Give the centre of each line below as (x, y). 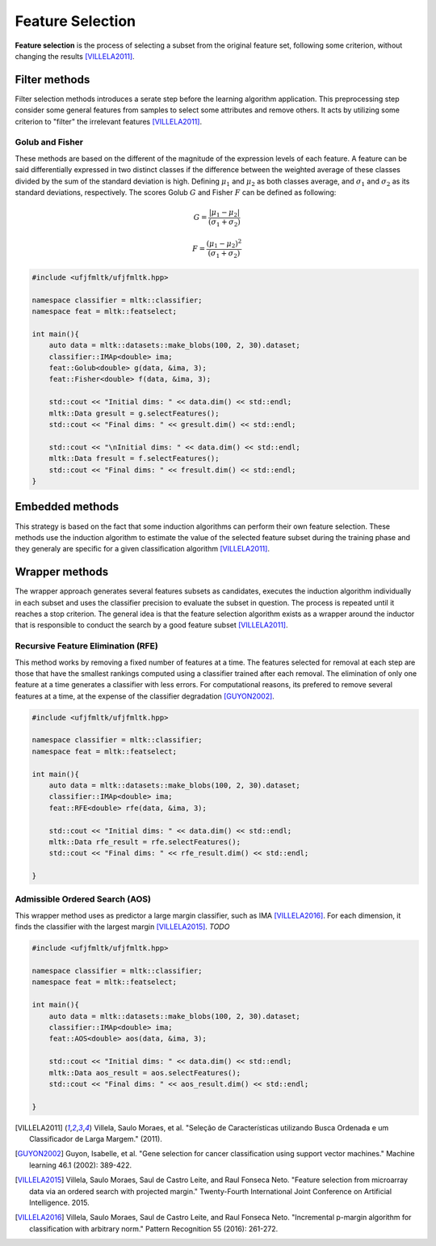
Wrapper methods (62, 572)
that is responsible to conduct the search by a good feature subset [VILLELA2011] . (151, 625)
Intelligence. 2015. (59, 1203)
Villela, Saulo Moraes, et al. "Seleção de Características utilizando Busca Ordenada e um (241, 1127)
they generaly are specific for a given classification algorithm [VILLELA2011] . (143, 549)
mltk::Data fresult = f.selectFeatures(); (134, 458)
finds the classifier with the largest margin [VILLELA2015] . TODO (122, 927)
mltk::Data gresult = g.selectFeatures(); (134, 413)
